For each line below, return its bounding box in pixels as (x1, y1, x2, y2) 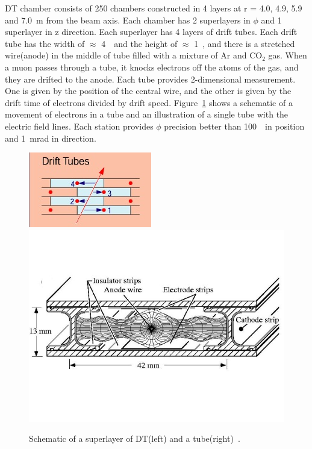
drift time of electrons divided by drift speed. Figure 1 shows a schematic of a (5, 96, 293, 108)
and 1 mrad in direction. (5, 131, 96, 144)
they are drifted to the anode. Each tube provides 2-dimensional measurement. (5, 72, 296, 85)
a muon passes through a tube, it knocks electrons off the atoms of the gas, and (5, 60, 299, 73)
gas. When (268, 49, 307, 61)
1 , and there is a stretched (194, 37, 295, 49)
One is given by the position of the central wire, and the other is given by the (5, 84, 292, 97)
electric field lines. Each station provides (5, 119, 154, 132)
